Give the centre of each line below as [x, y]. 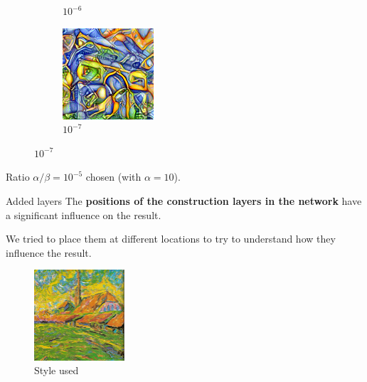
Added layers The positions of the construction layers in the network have [184, 200]
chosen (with [113, 177]
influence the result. [49, 252]
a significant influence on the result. [84, 214]
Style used [57, 370]
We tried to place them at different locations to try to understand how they [171, 239]
